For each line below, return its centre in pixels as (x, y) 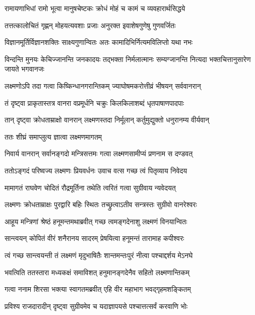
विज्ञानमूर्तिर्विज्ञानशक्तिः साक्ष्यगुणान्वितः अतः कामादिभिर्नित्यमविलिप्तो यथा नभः (99, 42)
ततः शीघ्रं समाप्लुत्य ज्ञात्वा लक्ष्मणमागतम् (53, 136)
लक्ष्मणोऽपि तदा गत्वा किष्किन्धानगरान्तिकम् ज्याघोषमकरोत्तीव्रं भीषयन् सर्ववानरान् (103, 85)
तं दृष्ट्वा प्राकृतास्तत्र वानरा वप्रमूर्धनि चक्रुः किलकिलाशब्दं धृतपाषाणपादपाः (94, 103)
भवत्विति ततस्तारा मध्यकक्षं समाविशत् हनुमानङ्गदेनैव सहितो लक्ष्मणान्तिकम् (97, 272)
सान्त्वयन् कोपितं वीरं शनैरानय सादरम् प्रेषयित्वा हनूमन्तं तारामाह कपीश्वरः (94, 238)
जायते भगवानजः (24, 69)
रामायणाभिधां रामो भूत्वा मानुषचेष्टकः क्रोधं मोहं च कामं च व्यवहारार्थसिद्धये (95, 8)
